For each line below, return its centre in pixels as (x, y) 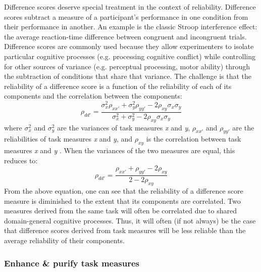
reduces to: (21, 160)
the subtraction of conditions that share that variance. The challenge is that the (128, 76)
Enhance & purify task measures (72, 263)
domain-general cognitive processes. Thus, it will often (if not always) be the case (130, 220)
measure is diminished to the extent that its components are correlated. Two (122, 200)
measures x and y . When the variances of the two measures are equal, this (120, 150)
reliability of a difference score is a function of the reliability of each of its (118, 86)
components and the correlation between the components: (93, 96)
